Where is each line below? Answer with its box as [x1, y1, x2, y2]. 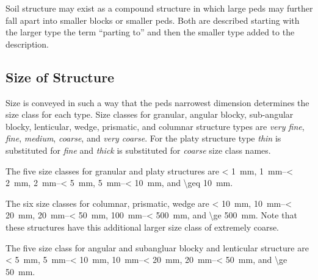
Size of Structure [5, 67, 115, 86]
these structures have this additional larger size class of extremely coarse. [5, 220, 280, 233]
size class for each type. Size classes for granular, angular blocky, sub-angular [5, 108, 294, 121]
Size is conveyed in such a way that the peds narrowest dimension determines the [5, 96, 309, 109]
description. [5, 37, 49, 50]
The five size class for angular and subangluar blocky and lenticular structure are [5, 241, 309, 254]
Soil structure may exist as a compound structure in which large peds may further [5, 2, 313, 14]
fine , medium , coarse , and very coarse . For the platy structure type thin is [5, 132, 281, 145]
